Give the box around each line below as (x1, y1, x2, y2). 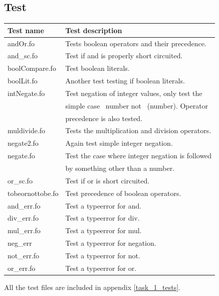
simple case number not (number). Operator (65, 100, 208, 111)
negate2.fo (8, 138, 39, 148)
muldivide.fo (8, 125, 46, 136)
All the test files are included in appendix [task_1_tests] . (4, 281, 181, 292)
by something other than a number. (65, 162, 175, 173)
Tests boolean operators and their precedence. (65, 38, 206, 48)
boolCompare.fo (8, 63, 56, 73)
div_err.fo (8, 213, 39, 223)
